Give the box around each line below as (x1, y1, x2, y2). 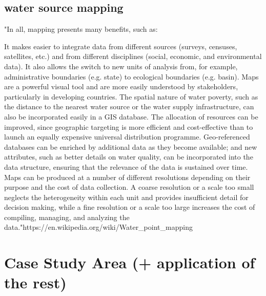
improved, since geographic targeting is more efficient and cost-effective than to (4, 121, 253, 132)
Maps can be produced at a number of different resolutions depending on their (4, 171, 251, 182)
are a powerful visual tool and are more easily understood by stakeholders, (4, 81, 238, 92)
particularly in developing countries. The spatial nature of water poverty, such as (4, 91, 258, 102)
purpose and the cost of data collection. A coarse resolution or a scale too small (4, 182, 254, 192)
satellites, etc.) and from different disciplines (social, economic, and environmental (4, 51, 262, 62)
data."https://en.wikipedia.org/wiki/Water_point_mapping (4, 222, 193, 232)
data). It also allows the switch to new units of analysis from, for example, (4, 61, 238, 71)
